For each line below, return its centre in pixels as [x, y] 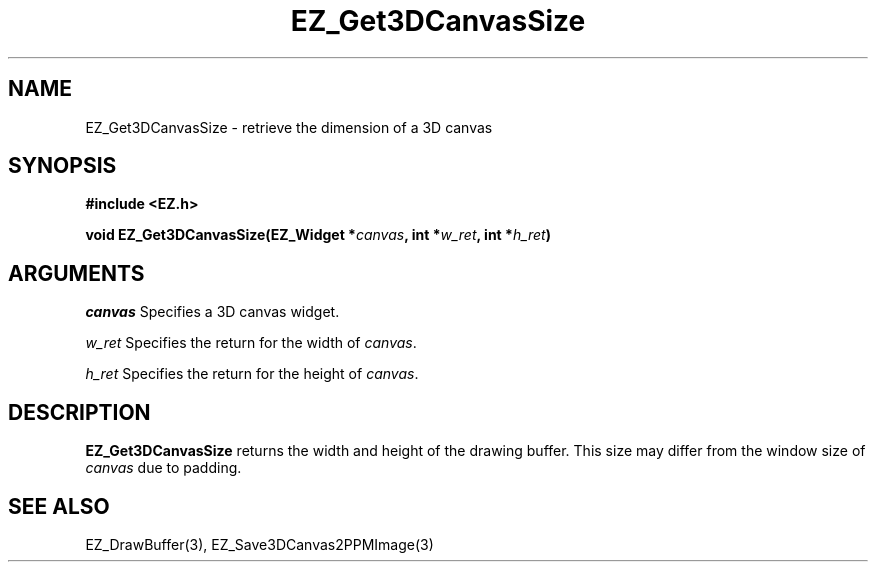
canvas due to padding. [163, 468]
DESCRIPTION [79, 412]
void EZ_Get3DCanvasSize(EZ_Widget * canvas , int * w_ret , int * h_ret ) [318, 235]
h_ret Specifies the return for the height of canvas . [252, 374]
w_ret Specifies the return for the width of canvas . [251, 343]
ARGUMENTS [76, 273]
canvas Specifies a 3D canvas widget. [212, 312]
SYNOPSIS [62, 166]
